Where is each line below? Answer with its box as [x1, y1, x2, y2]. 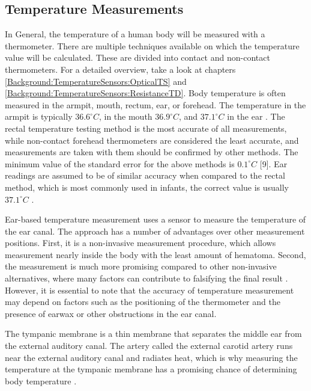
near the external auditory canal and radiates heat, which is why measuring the [5, 351, 298, 363]
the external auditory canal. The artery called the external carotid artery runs [5, 339, 293, 352]
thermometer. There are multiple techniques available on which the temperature [5, 39, 300, 52]
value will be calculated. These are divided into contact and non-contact [5, 51, 270, 64]
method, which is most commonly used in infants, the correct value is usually [5, 180, 289, 193]
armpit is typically [5, 110, 73, 123]
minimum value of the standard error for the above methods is [5, 157, 235, 170]
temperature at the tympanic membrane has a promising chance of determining [5, 363, 297, 375]
